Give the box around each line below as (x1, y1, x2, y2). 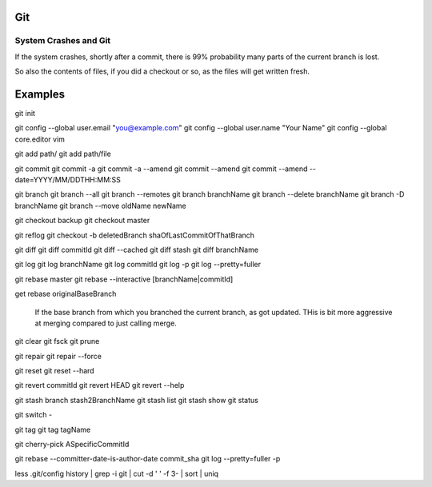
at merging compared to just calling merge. (34, 318, 178, 328)
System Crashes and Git (14, 35, 111, 46)
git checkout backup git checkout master (14, 216, 150, 226)
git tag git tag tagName (14, 425, 91, 434)
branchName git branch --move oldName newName (14, 201, 187, 210)
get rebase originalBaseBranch (14, 289, 117, 299)
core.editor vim (14, 134, 66, 144)
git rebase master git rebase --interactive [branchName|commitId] (14, 274, 234, 284)
